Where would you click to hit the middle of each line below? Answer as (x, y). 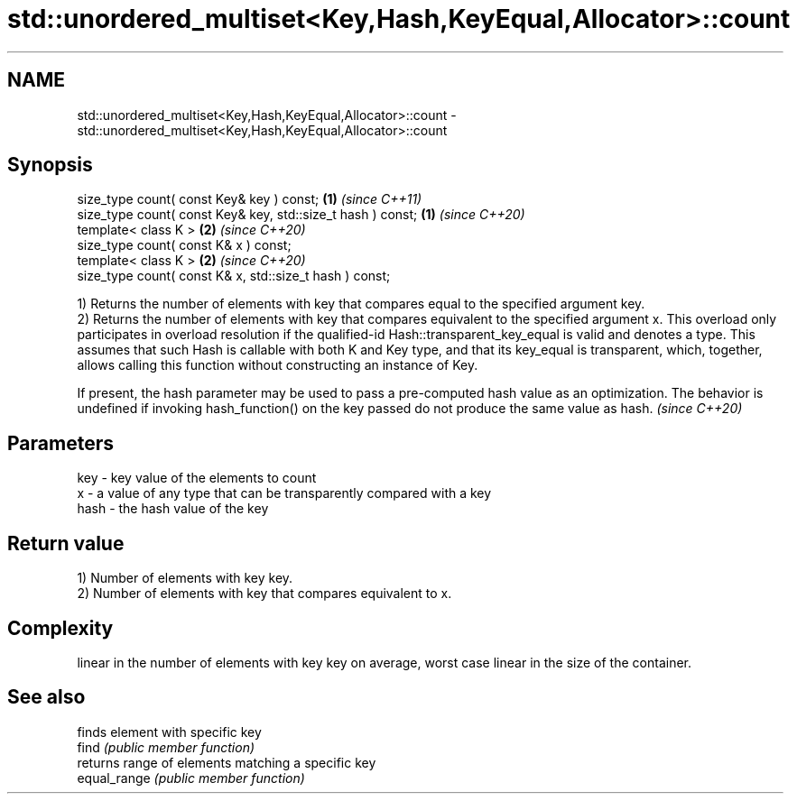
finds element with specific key (169, 732)
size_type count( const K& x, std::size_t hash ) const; (234, 276)
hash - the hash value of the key (173, 509)
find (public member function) (166, 747)
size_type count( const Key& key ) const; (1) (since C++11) (250, 199)
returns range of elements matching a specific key (227, 762)
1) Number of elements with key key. (185, 578)
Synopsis (50, 165)
